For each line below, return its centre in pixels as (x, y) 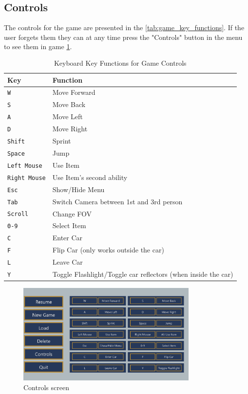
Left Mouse (25, 166)
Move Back (69, 104)
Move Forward (74, 92)
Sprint (62, 141)
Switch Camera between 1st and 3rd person (117, 201)
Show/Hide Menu (78, 189)
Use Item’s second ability (90, 177)
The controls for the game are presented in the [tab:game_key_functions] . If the (124, 27)
